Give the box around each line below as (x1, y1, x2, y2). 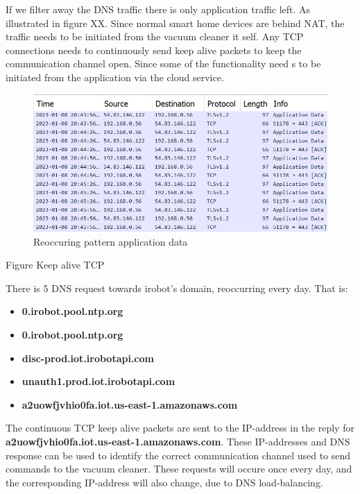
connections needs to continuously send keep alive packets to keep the (6, 42, 302, 57)
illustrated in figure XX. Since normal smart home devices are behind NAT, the (6, 15, 345, 30)
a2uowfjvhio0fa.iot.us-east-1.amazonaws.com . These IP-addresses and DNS (6, 434, 350, 448)
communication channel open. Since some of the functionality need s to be (6, 56, 321, 71)
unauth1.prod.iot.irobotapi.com (22, 374, 175, 389)
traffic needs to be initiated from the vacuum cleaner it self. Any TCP (6, 29, 304, 44)
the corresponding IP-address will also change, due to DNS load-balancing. (6, 475, 323, 489)
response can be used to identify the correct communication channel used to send (6, 448, 351, 462)
